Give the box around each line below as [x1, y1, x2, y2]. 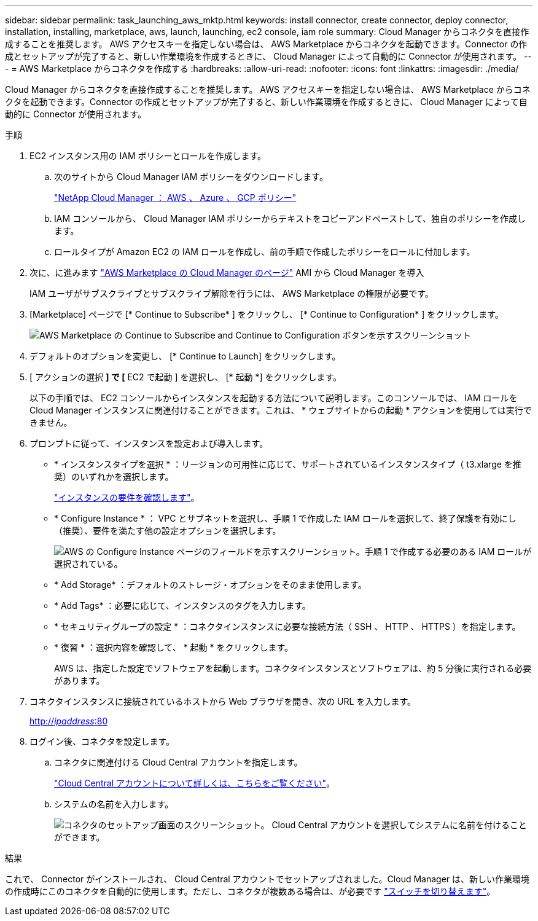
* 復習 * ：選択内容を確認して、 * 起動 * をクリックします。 [54, 642, 294, 653]
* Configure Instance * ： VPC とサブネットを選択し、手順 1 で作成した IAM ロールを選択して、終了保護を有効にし [54, 513, 517, 523]
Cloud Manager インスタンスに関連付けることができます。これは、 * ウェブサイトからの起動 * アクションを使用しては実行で [29, 405, 532, 415]
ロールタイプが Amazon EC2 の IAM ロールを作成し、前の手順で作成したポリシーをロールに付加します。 [54, 246, 475, 257]
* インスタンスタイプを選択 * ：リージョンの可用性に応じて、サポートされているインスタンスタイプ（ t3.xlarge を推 [54, 459, 521, 469]
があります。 [54, 675, 105, 686]
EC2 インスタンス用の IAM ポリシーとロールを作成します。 [29, 151, 267, 161]
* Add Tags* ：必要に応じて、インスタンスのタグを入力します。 [54, 600, 311, 611]
